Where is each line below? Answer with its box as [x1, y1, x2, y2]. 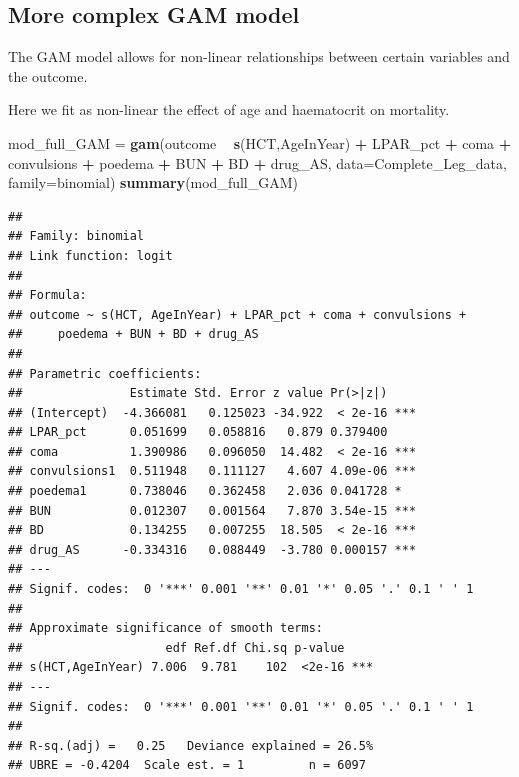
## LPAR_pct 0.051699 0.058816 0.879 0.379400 [8, 425, 388, 440]
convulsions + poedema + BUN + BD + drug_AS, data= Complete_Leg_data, [8, 152, 507, 173]
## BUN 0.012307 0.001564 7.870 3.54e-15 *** [8, 503, 417, 518]
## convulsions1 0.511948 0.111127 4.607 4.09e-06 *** [8, 464, 417, 479]
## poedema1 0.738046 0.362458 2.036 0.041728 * [8, 484, 402, 499]
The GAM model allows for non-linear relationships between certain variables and [8, 46, 510, 67]
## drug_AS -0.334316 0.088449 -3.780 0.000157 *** [8, 542, 417, 557]
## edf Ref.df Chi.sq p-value [8, 640, 345, 655]
